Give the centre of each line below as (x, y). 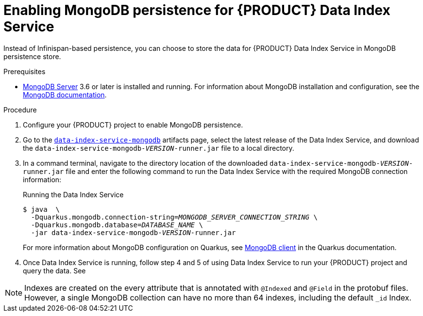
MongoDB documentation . (65, 95)
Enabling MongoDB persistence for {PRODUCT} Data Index (197, 10)
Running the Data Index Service (73, 194)
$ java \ (41, 209)
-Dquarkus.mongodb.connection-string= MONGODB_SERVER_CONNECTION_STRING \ (174, 217)
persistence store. (32, 56)
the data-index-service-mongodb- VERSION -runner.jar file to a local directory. (159, 148)
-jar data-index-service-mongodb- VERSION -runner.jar (133, 232)
